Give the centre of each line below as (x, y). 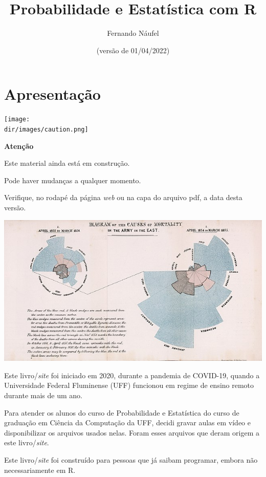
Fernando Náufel (133, 33)
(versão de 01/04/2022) (133, 50)
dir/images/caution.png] (46, 129)
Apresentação (52, 94)
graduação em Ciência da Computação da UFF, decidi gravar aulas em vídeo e (127, 422)
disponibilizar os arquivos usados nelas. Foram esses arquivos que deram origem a (132, 432)
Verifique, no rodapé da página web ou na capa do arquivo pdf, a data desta (123, 197)
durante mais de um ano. (43, 395)
